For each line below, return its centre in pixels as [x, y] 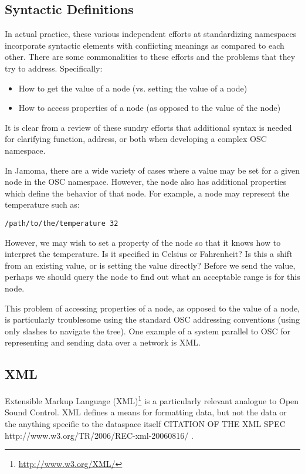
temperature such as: [42, 204]
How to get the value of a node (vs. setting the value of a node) [133, 88]
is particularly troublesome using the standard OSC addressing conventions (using [152, 319]
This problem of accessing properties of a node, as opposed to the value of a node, [152, 308]
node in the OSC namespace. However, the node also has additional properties [146, 182]
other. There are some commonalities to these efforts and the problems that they [150, 57]
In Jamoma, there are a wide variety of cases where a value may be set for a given [152, 170]
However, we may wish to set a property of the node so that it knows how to [143, 242]
